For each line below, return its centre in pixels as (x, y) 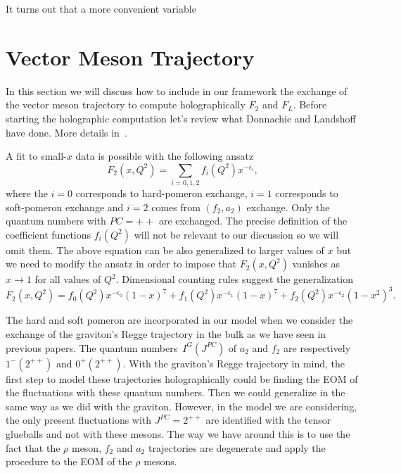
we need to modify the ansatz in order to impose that (121, 264)
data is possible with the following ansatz (165, 156)
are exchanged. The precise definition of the (253, 221)
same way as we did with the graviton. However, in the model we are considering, (182, 406)
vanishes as (316, 264)
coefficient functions (49, 234)
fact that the (33, 447)
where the (27, 193)
